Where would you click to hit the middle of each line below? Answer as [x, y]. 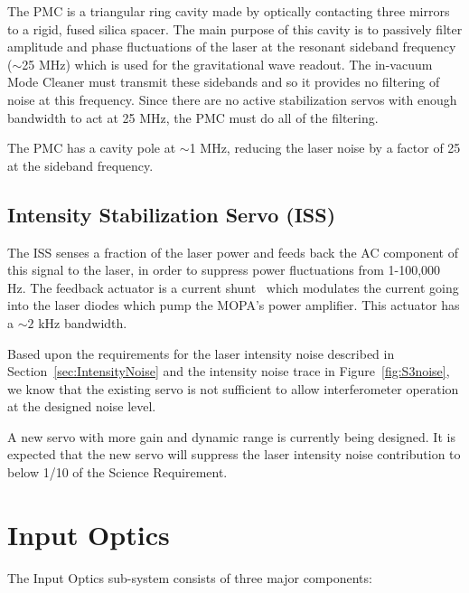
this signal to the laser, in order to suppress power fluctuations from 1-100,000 [224, 270]
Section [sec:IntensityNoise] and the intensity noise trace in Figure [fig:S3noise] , [229, 371]
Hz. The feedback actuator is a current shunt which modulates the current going [233, 287]
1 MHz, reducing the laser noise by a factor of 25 [325, 148]
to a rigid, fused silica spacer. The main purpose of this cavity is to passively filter [235, 28]
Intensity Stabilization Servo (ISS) [172, 214]
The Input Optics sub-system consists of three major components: [190, 577]
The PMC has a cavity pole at [92, 148]
